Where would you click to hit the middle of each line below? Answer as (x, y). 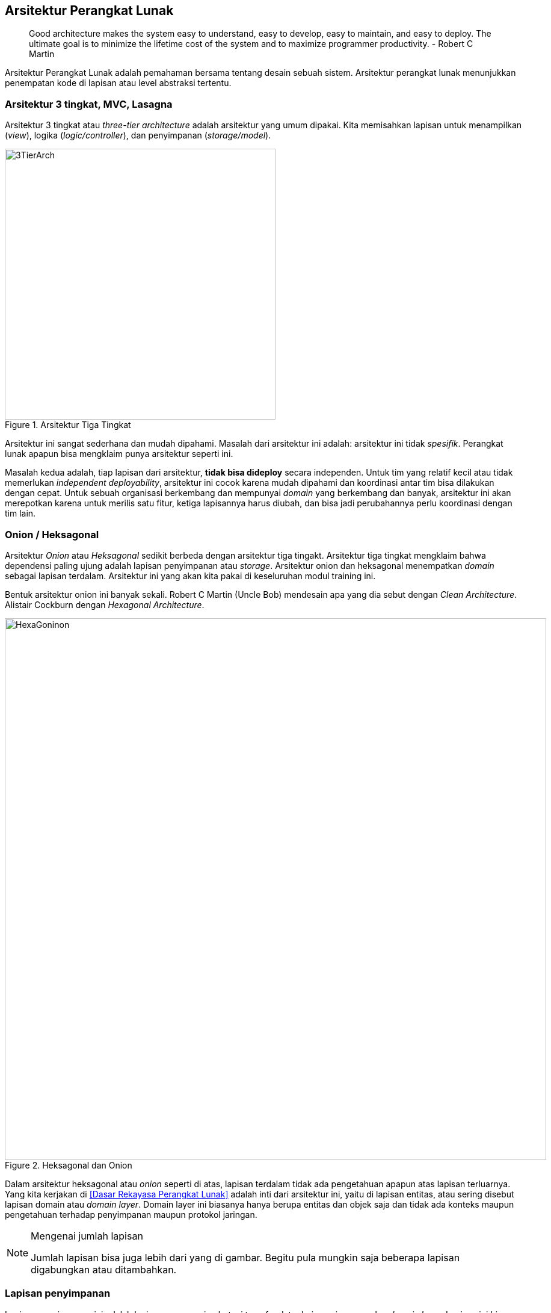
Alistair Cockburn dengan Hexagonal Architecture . (105, 604)
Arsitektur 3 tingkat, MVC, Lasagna (89, 104)
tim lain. (20, 514)
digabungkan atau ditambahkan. (104, 1269)
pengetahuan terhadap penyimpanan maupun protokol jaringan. (131, 1214)
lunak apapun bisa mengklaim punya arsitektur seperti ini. (119, 454)
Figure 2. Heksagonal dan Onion (69, 1165)
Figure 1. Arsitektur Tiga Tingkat (68, 425)
